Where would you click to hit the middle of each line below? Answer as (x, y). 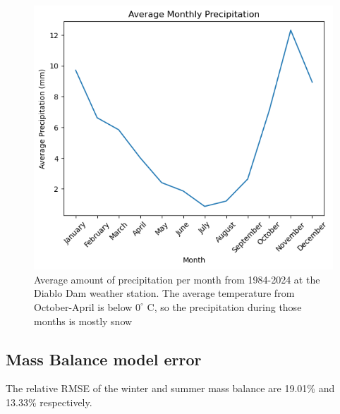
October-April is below (83, 306)
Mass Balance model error (104, 359)
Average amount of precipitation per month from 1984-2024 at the (177, 279)
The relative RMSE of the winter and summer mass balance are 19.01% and (170, 388)
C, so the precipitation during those (224, 306)
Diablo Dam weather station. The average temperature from (164, 293)
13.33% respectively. (49, 402)
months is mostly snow (83, 321)
